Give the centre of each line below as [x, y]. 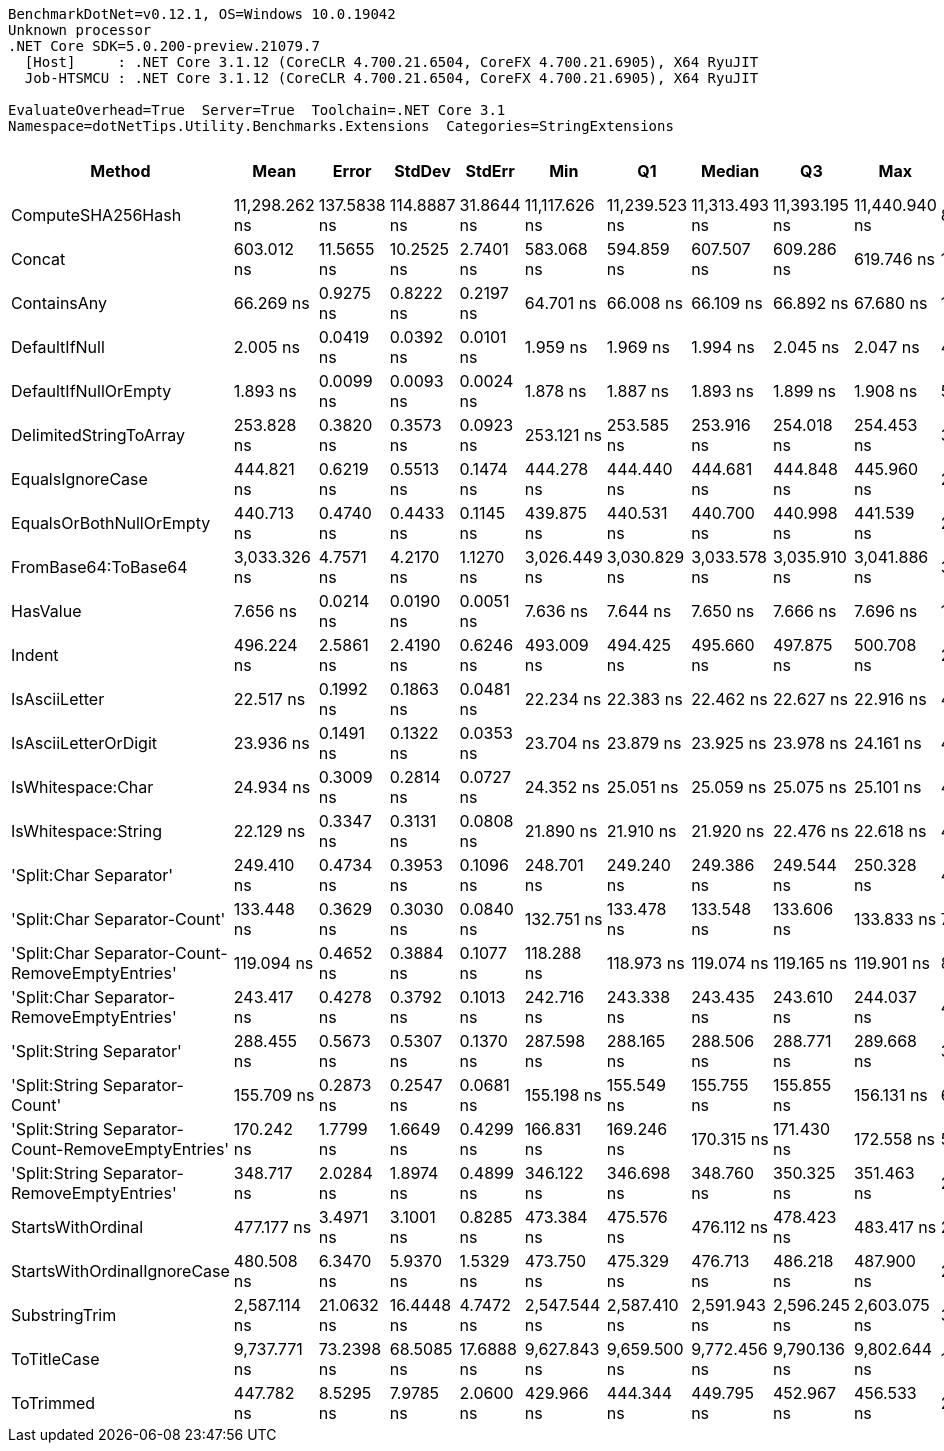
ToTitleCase [55, 1359]
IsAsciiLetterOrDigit [84, 743]
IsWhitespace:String [86, 831]
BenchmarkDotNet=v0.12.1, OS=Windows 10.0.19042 [202, 14]
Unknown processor [80, 30]
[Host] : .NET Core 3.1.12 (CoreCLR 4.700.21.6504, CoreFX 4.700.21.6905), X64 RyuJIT [391, 62]
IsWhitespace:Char [82, 787]
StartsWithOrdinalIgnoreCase [120, 1271]
